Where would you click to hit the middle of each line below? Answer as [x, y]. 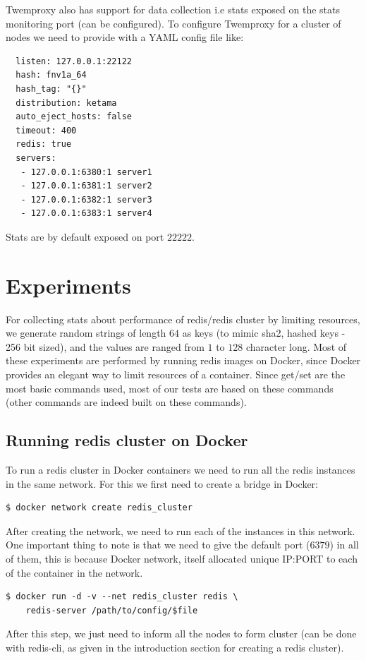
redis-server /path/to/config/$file [112, 610]
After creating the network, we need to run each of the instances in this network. [181, 530]
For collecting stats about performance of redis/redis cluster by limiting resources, [183, 319]
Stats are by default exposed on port [85, 236]
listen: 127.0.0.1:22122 [74, 61]
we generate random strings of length [86, 333]
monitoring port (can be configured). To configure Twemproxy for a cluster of [173, 23]
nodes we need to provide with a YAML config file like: [125, 37]
